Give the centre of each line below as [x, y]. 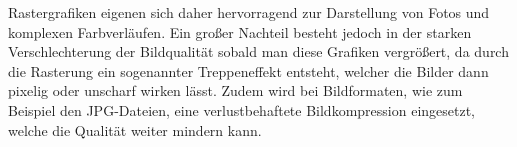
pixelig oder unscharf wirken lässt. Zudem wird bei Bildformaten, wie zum [235, 90]
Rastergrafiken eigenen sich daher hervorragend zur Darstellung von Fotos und [249, 12]
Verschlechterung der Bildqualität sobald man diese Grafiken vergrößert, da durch [258, 51]
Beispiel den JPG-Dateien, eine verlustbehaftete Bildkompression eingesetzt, [242, 109]
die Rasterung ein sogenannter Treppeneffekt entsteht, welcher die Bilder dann [248, 70]
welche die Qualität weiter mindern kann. [135, 129]
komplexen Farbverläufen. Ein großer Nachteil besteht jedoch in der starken [240, 31]
